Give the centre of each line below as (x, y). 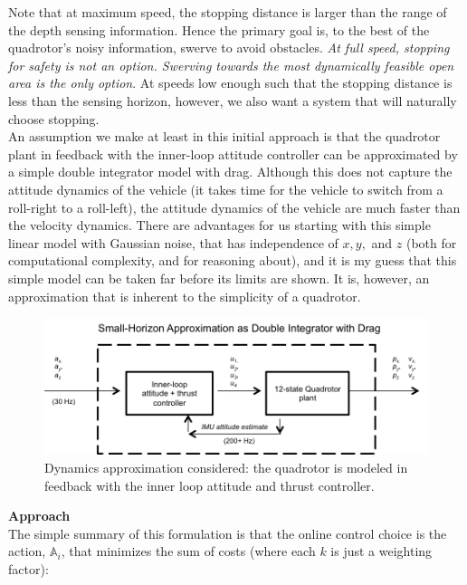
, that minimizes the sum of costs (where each (188, 551)
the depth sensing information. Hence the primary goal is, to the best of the (219, 29)
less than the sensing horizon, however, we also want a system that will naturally (233, 100)
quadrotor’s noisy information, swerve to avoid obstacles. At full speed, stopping (229, 48)
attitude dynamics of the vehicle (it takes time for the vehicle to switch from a (226, 189)
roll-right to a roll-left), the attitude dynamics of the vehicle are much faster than (234, 207)
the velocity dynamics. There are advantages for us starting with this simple (219, 225)
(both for (431, 242)
